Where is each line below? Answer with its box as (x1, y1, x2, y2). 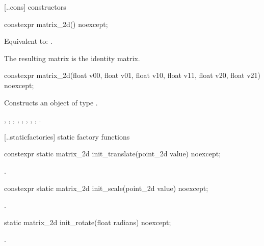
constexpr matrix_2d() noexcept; (4, 18, 108, 29)
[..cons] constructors (4, 2, 66, 12)
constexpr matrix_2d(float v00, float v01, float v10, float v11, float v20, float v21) (4, 70, 261, 80)
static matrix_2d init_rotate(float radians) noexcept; (4, 216, 171, 227)
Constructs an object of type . (4, 97, 98, 107)
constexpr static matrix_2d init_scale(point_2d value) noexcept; (4, 182, 208, 193)
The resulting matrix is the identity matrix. (4, 52, 140, 63)
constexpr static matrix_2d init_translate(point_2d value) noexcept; (4, 148, 221, 159)
